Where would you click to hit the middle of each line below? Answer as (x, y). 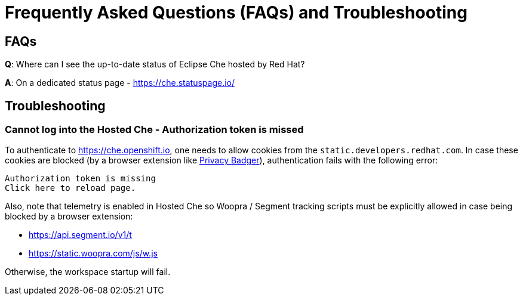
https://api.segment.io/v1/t (80, 235)
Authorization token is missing (80, 179)
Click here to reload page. (70, 188)
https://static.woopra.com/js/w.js (93, 253)
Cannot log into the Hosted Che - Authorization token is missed (154, 130)
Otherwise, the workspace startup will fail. (88, 272)
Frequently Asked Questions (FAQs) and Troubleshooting (236, 13)
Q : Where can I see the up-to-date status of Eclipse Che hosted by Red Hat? (155, 64)
